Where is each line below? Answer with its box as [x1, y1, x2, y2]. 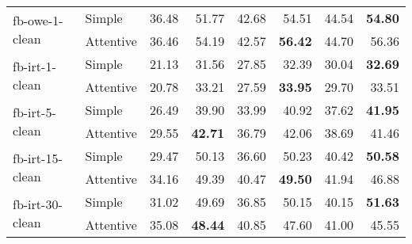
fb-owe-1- [13, 11, 63, 29]
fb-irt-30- [13, 195, 63, 213]
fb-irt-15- [13, 149, 63, 167]
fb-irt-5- [13, 103, 56, 121]
